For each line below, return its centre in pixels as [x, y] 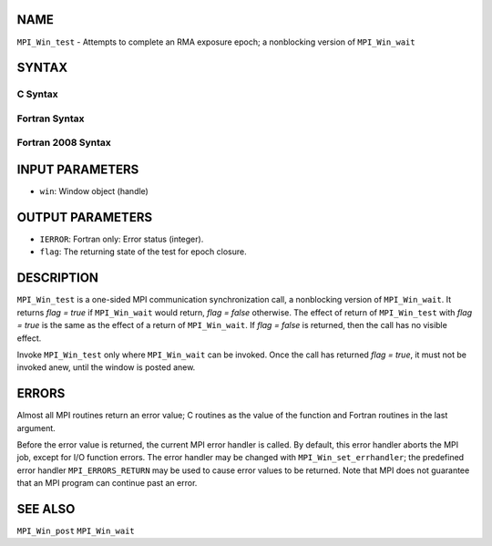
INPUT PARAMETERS [78, 170]
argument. [36, 428]
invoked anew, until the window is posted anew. [106, 367]
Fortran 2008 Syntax [64, 143]
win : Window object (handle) [94, 191]
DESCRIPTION [58, 278]
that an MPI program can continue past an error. [107, 483]
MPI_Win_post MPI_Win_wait [76, 531]
